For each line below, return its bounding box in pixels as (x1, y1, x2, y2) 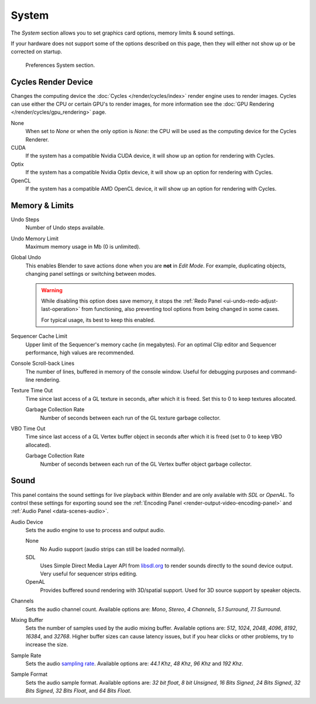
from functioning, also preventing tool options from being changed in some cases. (81, 306, 280, 313)
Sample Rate (11, 652, 42, 659)
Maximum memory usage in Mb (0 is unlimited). (25, 243, 140, 250)
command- (270, 368, 297, 375)
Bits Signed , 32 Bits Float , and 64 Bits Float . (25, 687, 132, 695)
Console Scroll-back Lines (11, 360, 75, 367)
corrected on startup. (11, 48, 63, 55)
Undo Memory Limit (11, 235, 59, 242)
